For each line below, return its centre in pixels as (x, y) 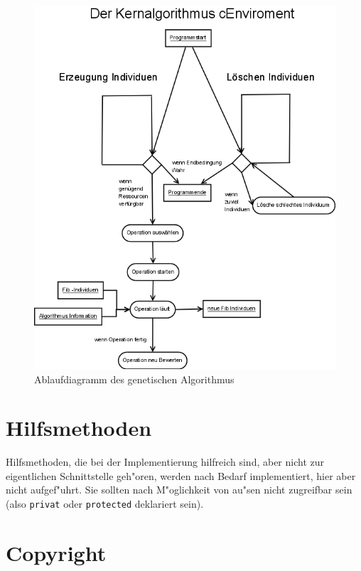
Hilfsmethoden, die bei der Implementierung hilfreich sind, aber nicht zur (165, 462)
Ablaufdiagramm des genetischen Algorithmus (134, 379)
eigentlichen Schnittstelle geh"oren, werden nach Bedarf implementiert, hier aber (181, 475)
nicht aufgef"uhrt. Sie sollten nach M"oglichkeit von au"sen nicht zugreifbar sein (179, 490)
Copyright (56, 552)
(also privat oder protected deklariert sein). (105, 503)
